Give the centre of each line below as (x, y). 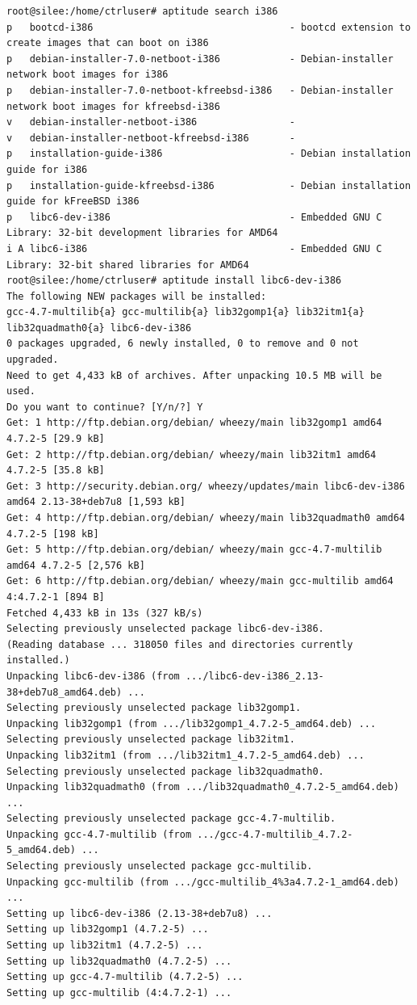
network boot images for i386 (88, 75)
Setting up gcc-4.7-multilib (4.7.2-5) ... (125, 977)
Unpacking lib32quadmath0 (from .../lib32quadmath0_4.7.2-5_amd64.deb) (203, 787)
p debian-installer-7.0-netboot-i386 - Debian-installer (200, 59)
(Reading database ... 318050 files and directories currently (180, 644)
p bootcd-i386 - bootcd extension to (209, 27)
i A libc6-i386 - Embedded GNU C (194, 248)
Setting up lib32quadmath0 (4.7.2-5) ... (119, 961)
